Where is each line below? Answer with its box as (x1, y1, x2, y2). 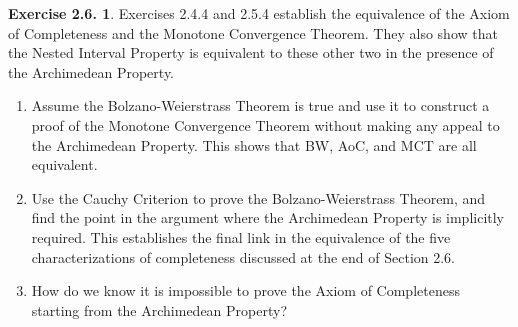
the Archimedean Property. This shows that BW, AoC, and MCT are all (31, 134, 477, 155)
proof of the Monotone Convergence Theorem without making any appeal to (31, 114, 500, 135)
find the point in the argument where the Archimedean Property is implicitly (31, 207, 505, 228)
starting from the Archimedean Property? (31, 299, 288, 320)
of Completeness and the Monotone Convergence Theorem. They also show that (8, 22, 498, 43)
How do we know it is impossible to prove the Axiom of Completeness (31, 280, 460, 301)
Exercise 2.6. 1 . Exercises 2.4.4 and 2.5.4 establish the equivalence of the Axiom (8, 3, 510, 23)
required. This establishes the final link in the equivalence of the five (31, 226, 451, 247)
